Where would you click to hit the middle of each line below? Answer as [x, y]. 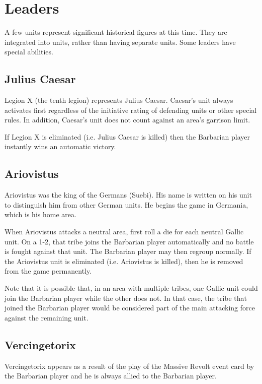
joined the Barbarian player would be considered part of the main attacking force [130, 308]
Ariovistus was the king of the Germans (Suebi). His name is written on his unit [128, 195]
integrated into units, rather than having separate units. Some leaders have [120, 42]
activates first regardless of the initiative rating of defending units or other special [131, 110]
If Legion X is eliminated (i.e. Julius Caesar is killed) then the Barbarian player [127, 136]
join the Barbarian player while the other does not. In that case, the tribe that [126, 298]
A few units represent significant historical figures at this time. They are [116, 32]
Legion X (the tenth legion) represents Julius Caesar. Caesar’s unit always [119, 100]
